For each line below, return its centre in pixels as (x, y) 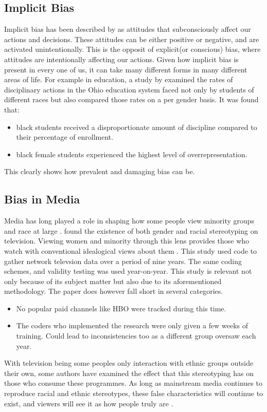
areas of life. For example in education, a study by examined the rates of (119, 79)
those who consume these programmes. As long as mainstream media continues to (133, 383)
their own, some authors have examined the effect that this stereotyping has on (129, 373)
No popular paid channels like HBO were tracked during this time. (121, 308)
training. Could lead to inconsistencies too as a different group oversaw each (136, 336)
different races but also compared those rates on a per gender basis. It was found (131, 99)
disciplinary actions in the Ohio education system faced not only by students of (129, 89)
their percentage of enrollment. (65, 137)
